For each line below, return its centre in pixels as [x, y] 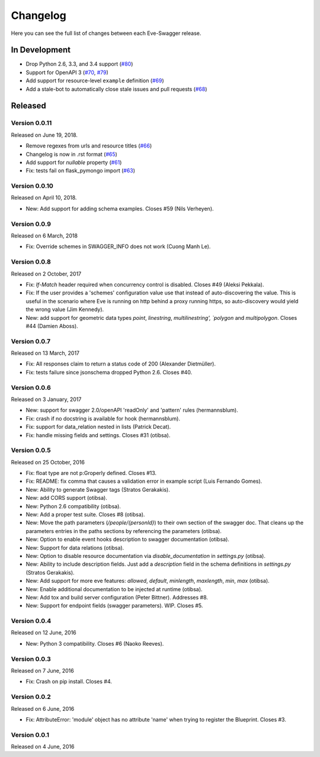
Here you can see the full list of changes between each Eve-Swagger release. [106, 33]
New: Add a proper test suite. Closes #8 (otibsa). [85, 514]
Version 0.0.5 [31, 450]
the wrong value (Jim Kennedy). [65, 309]
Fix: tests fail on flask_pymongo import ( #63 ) [81, 171]
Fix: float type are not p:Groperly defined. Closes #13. [91, 473]
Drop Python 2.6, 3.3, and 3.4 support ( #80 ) [79, 64]
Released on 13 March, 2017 [45, 353]
